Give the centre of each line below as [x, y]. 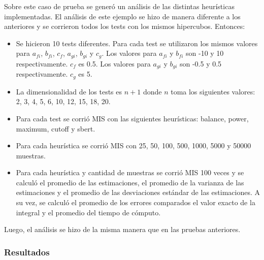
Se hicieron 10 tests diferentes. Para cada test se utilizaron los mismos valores [137, 43]
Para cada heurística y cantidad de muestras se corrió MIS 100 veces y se [130, 172]
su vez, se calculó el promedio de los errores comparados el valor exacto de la [136, 202]
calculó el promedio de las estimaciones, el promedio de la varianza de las [130, 182]
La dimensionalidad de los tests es [69, 91]
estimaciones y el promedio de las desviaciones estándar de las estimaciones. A [138, 192]
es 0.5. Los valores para [114, 63]
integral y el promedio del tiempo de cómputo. [88, 212]
